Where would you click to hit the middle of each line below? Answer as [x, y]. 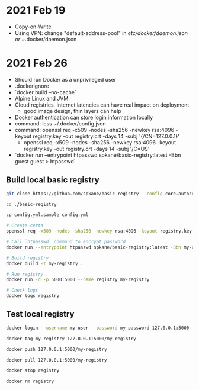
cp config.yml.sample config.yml [47, 215]
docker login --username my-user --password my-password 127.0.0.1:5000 [98, 328]
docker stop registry [33, 370]
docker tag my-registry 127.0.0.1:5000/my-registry [71, 339]
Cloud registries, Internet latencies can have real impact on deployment [102, 105]
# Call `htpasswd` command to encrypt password [66, 242]
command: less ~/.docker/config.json [60, 123]
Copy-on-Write [33, 27]
